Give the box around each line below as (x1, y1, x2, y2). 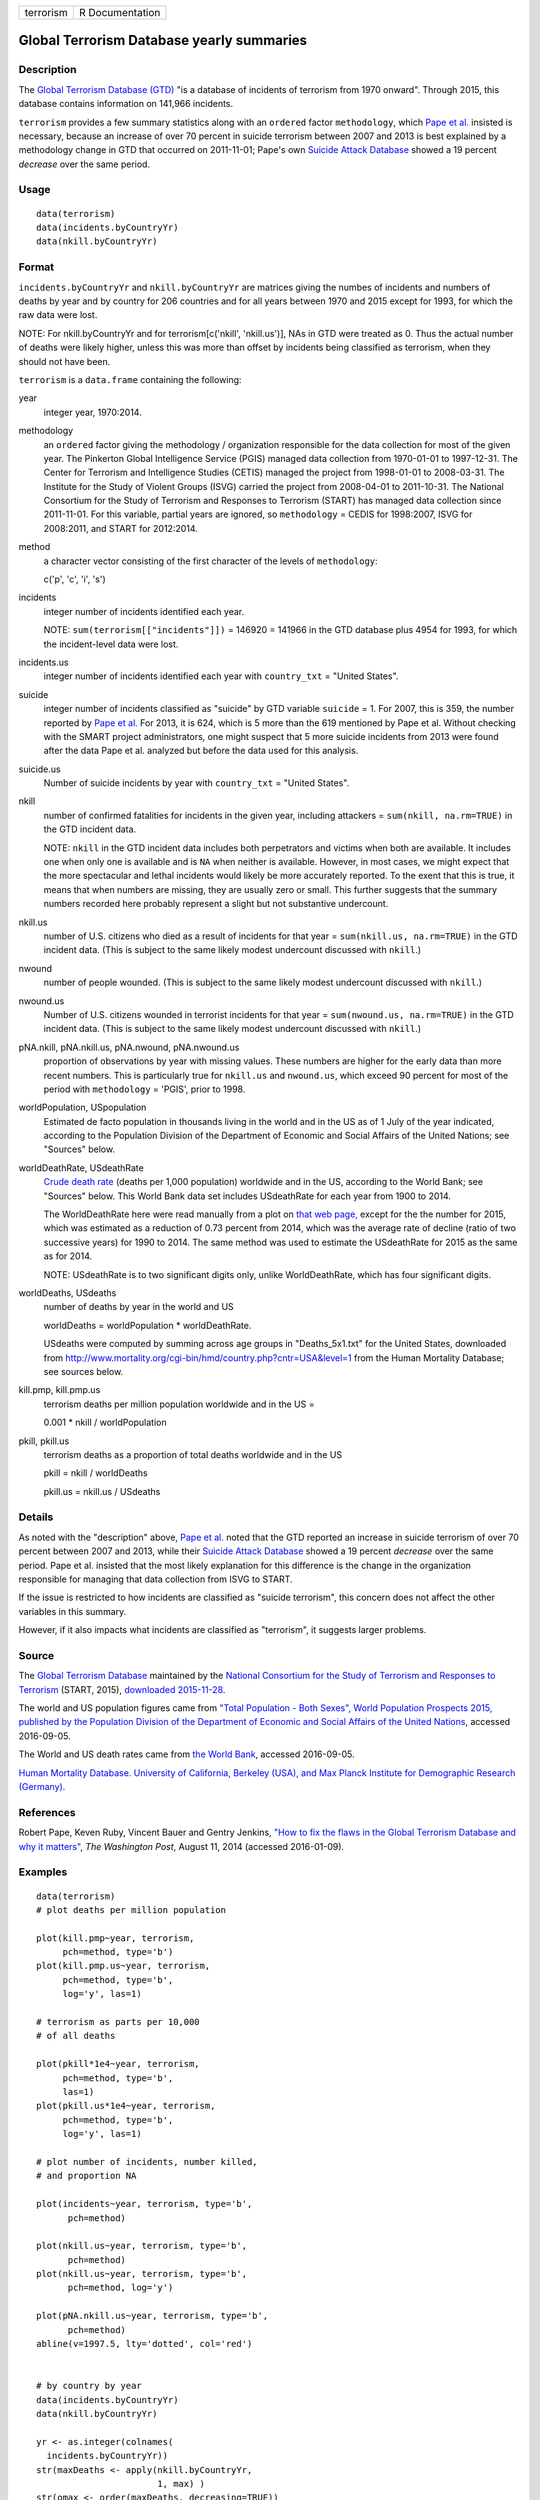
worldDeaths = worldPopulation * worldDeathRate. (43, 1319, 252, 1331)
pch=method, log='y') (67, 2282, 174, 2294)
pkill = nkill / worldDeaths (43, 1467, 149, 1479)
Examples (18, 1865, 68, 1879)
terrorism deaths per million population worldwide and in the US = (43, 1398, 315, 1410)
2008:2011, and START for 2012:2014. (43, 522, 199, 534)
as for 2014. (43, 1250, 93, 1262)
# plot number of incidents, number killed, (36, 2156, 259, 2167)
